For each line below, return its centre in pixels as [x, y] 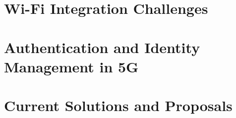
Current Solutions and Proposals [118, 105]
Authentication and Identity [102, 47]
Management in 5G [71, 66]
